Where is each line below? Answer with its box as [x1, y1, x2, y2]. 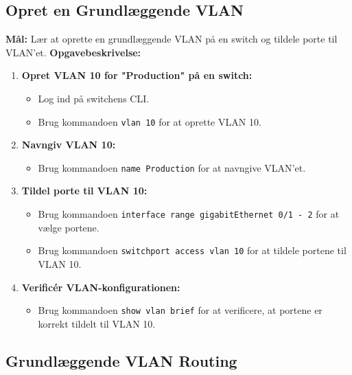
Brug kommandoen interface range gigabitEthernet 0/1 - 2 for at [38, 207, 340, 221]
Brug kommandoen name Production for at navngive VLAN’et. [38, 160, 306, 174]
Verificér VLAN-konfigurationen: [21, 280, 180, 294]
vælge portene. [38, 220, 99, 234]
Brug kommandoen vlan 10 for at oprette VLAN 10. [38, 114, 261, 128]
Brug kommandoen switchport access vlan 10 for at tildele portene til [38, 243, 347, 258]
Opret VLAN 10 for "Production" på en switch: [21, 68, 253, 82]
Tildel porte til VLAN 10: [21, 183, 148, 198]
